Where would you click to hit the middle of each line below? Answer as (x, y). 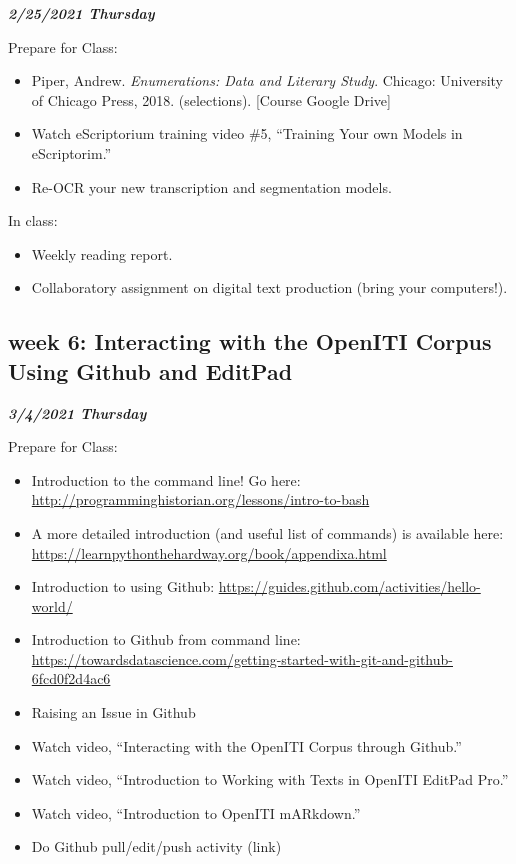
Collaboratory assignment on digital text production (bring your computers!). (269, 287)
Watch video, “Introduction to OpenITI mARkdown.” (196, 812)
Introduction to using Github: (123, 586)
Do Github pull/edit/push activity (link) (156, 846)
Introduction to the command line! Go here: (166, 479)
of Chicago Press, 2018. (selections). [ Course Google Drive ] (211, 99)
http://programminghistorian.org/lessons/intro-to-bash (200, 499)
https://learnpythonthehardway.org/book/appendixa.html (209, 552)
